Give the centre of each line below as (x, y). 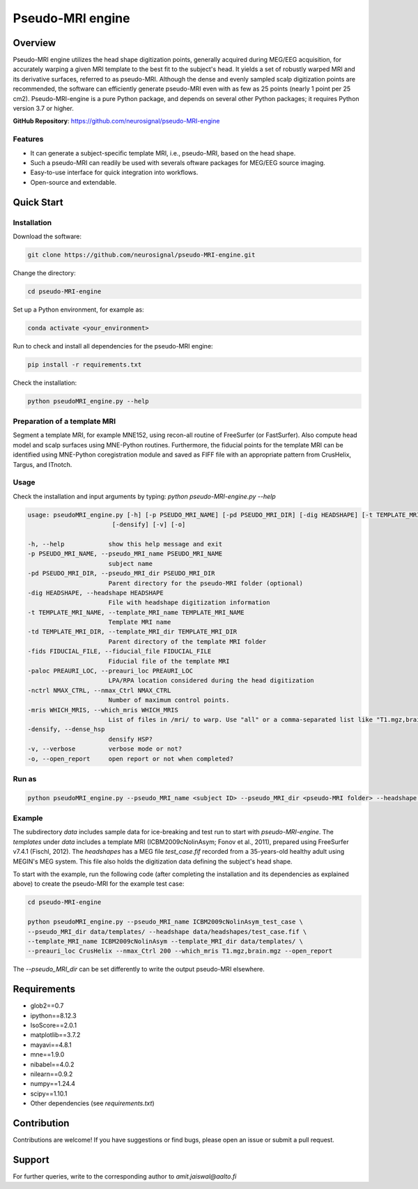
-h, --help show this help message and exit (125, 544)
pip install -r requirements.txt (85, 365)
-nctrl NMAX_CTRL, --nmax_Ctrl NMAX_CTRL (99, 690)
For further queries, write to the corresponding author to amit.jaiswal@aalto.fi (125, 1176)
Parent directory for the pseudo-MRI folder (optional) (206, 583)
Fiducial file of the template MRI (169, 661)
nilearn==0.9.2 (52, 1074)
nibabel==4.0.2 (52, 1064)
